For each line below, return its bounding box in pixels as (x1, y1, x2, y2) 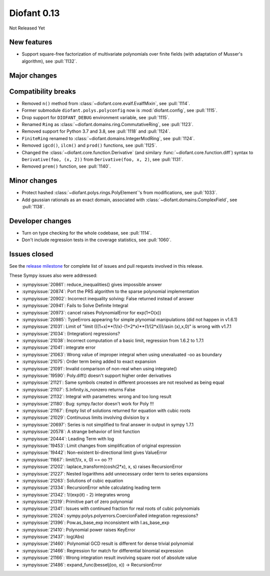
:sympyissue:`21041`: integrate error (21, 344, 96, 350)
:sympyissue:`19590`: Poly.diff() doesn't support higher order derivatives (21, 373, 171, 379)
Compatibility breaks (9, 87, 76, 96)
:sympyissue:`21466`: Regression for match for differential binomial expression (21, 547, 183, 553)
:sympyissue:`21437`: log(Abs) (21, 533, 84, 540)
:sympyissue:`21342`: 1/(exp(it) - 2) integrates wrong (21, 491, 130, 497)
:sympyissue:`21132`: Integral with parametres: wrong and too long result (21, 393, 172, 400)
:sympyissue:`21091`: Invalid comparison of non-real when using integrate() (21, 365, 177, 371)
